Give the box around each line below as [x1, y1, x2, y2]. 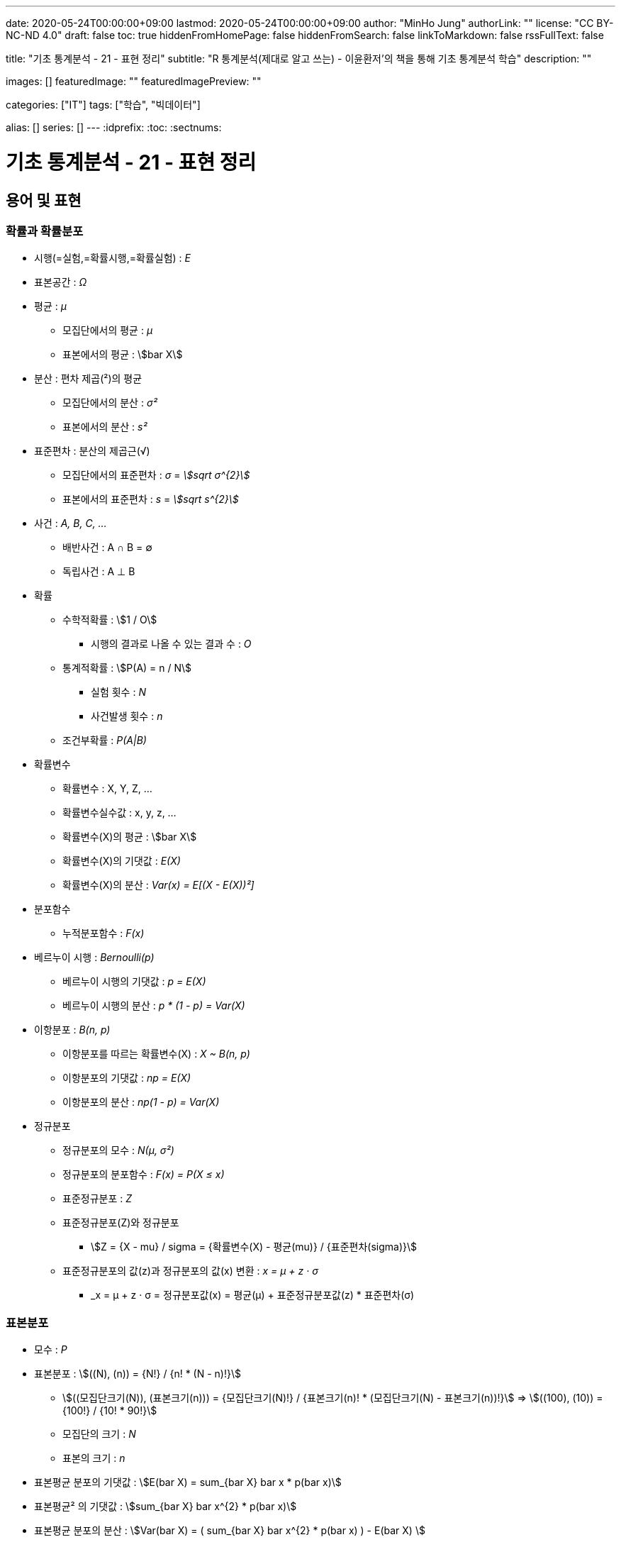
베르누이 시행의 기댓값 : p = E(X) [62, 975, 206, 988]
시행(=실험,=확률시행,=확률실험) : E [34, 252, 191, 265]
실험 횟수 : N [91, 686, 146, 699]
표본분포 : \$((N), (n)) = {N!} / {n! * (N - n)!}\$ [34, 1368, 241, 1380]
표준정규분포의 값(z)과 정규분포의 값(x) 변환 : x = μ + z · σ [62, 1265, 318, 1277]
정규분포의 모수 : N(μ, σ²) [62, 1144, 174, 1157]
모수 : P [34, 1343, 67, 1356]
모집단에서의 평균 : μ [62, 324, 153, 337]
